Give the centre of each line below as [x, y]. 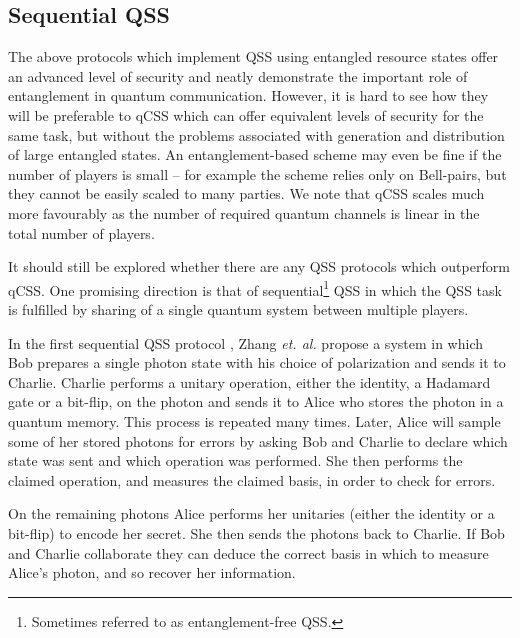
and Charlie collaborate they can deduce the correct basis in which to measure [248, 552]
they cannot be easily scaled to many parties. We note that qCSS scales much [246, 193]
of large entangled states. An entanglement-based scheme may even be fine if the [255, 154]
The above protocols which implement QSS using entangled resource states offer [253, 56]
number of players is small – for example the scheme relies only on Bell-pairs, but [257, 173]
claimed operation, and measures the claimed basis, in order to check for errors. [252, 479]
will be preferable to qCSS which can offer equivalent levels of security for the [246, 114]
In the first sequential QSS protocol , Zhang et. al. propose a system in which [246, 342]
